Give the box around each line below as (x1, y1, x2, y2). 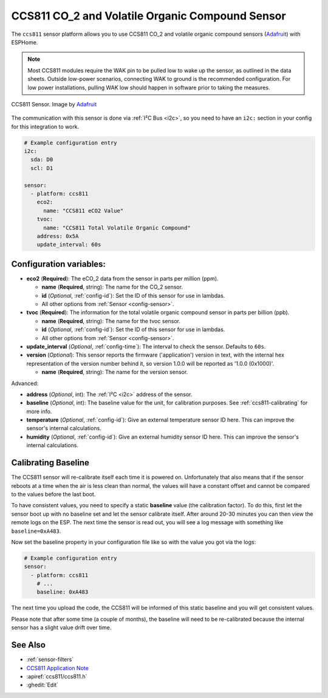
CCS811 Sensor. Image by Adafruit (11, 100, 97, 108)
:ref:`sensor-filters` (26, 656, 74, 663)
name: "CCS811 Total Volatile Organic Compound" (43, 224, 191, 231)
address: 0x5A (36, 233, 79, 239)
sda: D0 (30, 156, 53, 163)
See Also (11, 640, 46, 650)
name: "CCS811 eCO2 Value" (43, 207, 124, 214)
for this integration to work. (11, 123, 80, 130)
